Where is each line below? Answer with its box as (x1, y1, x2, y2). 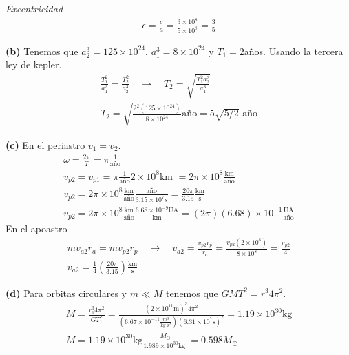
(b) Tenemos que (6, 43, 78, 58)
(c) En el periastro (6, 137, 85, 152)
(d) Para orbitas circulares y (6, 285, 127, 300)
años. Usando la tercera (244, 43, 343, 58)
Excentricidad (6, 1, 63, 15)
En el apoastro (6, 221, 67, 236)
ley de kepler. (6, 57, 62, 72)
